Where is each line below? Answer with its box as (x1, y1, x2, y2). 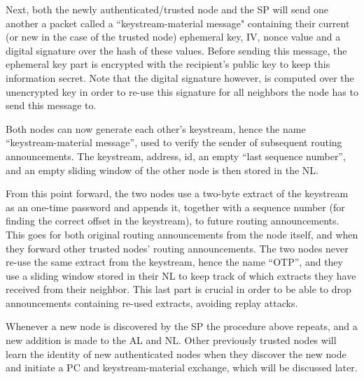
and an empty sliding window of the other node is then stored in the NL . (6, 162, 318, 177)
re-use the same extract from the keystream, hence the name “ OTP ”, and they (6, 255, 343, 269)
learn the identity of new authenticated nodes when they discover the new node (6, 346, 346, 361)
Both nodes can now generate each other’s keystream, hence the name (6, 121, 306, 136)
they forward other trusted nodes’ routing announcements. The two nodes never (6, 241, 349, 255)
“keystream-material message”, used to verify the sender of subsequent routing (6, 135, 342, 150)
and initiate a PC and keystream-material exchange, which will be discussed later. (6, 360, 358, 375)
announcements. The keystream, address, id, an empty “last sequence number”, (6, 148, 346, 163)
